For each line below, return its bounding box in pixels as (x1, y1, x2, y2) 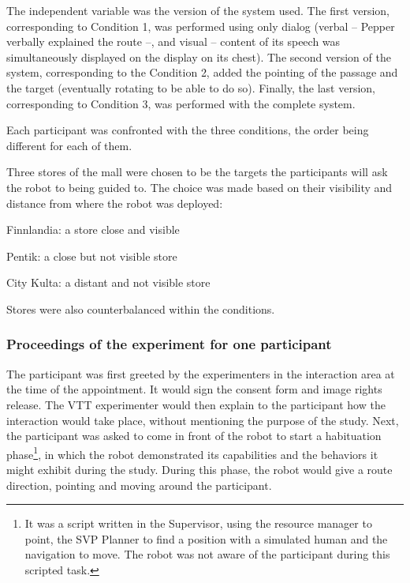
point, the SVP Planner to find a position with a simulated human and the (24, 530, 388, 547)
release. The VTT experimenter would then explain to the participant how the (6, 396, 386, 412)
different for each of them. (6, 137, 132, 153)
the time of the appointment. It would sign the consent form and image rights (6, 381, 382, 397)
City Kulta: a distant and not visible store (6, 274, 211, 291)
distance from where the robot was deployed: (6, 194, 223, 211)
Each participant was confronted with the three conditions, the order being (6, 122, 369, 138)
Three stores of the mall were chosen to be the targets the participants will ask (6, 164, 388, 180)
